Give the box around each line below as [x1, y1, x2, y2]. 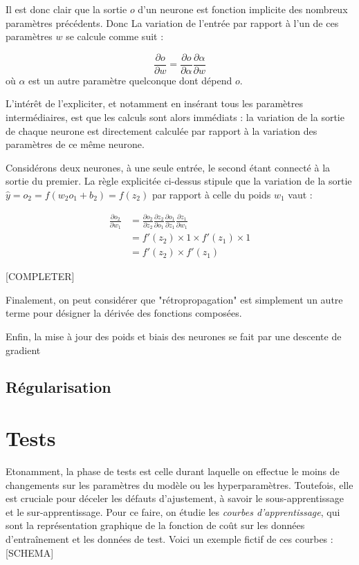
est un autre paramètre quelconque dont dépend [28, 73, 232, 87]
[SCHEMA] [6, 545, 54, 559]
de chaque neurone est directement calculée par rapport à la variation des [6, 123, 317, 138]
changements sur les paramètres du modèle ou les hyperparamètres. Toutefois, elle [6, 477, 353, 492]
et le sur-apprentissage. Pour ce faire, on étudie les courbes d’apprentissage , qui [6, 504, 340, 519]
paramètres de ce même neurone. [6, 137, 145, 151]
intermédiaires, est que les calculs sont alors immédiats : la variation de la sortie [6, 110, 344, 124]
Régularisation [6, 376, 111, 398]
